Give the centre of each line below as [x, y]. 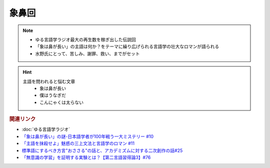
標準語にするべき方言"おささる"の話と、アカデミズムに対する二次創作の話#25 [102, 150]
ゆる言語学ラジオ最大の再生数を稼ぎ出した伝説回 [85, 39]
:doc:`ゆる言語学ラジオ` [46, 129]
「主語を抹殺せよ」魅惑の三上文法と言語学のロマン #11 [78, 143]
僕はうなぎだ [53, 95]
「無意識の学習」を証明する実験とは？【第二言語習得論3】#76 [86, 157]
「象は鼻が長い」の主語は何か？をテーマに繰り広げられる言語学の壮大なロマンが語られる [127, 46]
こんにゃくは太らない [61, 102]
